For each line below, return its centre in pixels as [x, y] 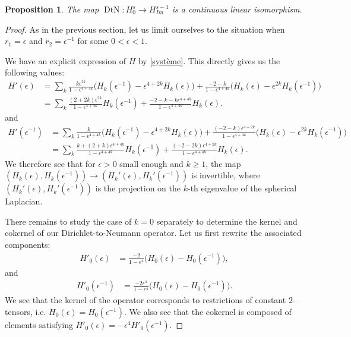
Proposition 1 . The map [52, 9]
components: [28, 244]
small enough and [151, 163]
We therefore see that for [50, 163]
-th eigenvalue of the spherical [242, 188]
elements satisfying [39, 324]
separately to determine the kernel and [227, 221]
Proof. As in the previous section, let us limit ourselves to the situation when [145, 29]
